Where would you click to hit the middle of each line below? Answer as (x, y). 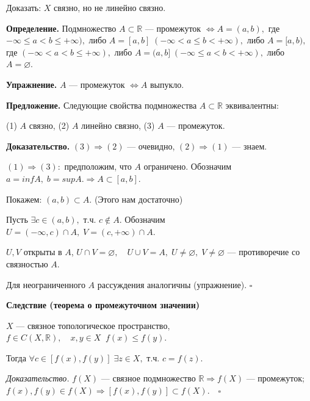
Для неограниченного (46, 284)
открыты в (43, 252)
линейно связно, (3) (118, 125)
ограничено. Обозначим (188, 166)
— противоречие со (264, 252)
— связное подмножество (148, 378)
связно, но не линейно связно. (110, 7)
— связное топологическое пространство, (93, 325)
